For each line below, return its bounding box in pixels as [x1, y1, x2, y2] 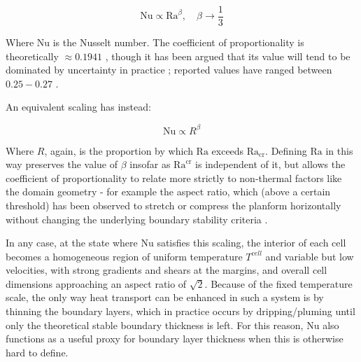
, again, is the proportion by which [44, 143, 193, 158]
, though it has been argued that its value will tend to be [105, 48, 351, 63]
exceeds [211, 143, 244, 158]
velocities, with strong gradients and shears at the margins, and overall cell [6, 263, 327, 277]
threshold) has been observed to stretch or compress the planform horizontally [6, 197, 341, 212]
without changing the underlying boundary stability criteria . [6, 211, 268, 226]
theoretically [6, 48, 59, 63]
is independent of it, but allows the [195, 157, 346, 172]
